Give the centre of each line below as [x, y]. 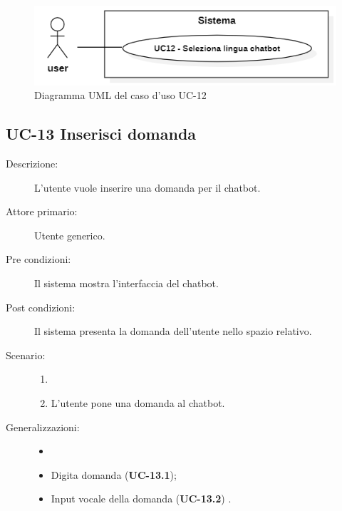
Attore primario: [42, 211]
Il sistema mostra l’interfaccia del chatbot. [126, 283]
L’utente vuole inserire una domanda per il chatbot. [147, 187]
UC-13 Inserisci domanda [101, 134]
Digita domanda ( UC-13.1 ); [114, 474]
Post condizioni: [41, 307]
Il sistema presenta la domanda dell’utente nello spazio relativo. [173, 331]
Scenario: [26, 355]
